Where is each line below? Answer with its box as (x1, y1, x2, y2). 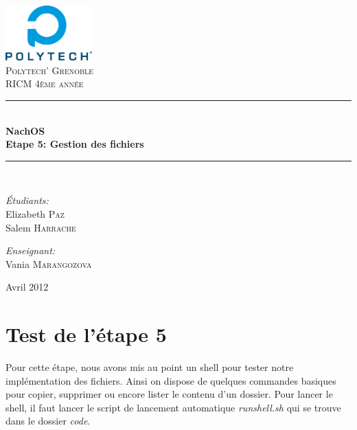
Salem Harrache (5, 220, 76, 234)
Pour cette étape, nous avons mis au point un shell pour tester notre (5, 360, 294, 374)
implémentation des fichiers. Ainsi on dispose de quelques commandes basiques (5, 373, 336, 387)
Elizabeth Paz (5, 206, 65, 220)
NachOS (5, 123, 45, 137)
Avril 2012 (5, 280, 49, 294)
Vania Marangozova (5, 256, 92, 271)
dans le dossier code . (5, 414, 91, 428)
